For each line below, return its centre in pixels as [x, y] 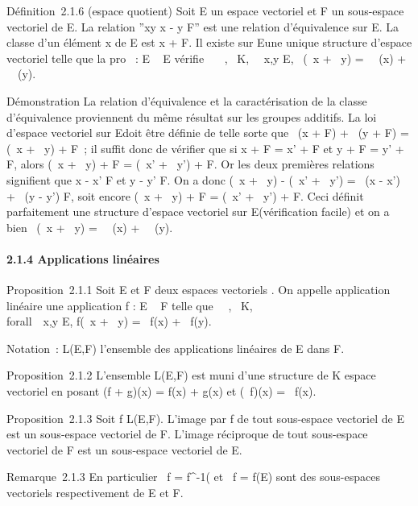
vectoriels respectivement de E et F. [95, 493]
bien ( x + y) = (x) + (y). [90, 227]
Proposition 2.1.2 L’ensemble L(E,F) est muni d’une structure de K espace [191, 375]
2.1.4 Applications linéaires [83, 258]
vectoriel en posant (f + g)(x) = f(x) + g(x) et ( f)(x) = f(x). [161, 391]
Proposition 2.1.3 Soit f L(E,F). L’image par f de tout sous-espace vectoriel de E [205, 418]
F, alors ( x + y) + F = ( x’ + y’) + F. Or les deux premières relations [190, 164]
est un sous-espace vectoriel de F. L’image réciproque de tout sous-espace [187, 434]
